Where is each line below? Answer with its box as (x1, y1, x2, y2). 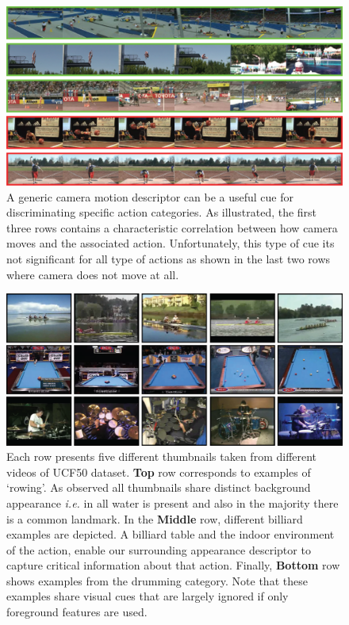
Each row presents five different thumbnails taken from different (6, 448, 317, 465)
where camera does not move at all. (6, 266, 179, 282)
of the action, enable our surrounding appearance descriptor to (6, 541, 311, 558)
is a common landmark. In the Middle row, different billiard (6, 510, 303, 527)
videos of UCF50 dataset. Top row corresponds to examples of (6, 463, 311, 480)
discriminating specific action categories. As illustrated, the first (6, 204, 317, 220)
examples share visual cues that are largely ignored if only (6, 588, 289, 604)
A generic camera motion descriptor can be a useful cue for (6, 188, 293, 205)
